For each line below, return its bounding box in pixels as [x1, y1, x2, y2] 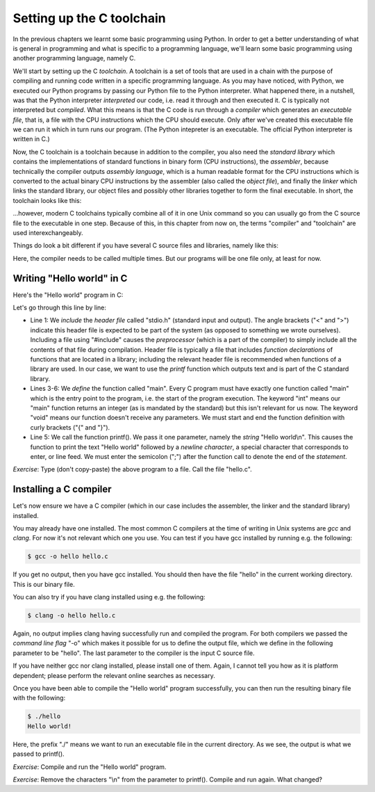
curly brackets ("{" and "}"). [30, 423, 110, 431]
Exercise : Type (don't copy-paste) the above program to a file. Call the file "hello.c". [12, 465, 253, 474]
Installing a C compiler [12, 483, 112, 495]
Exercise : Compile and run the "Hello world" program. [12, 762, 167, 771]
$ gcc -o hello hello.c [27, 553, 109, 560]
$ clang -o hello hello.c [27, 612, 116, 620]
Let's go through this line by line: [12, 303, 107, 312]
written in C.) [12, 135, 50, 143]
